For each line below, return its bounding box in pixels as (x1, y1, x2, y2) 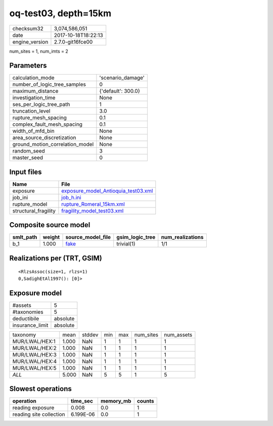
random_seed (12, 148, 45, 155)
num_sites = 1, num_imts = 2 (9, 48, 68, 54)
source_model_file (65, 234, 111, 241)
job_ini (12, 194, 28, 201)
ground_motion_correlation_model (12, 141, 94, 148)
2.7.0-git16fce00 (54, 38, 93, 45)
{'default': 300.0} (99, 88, 141, 95)
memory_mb (100, 398, 131, 405)
